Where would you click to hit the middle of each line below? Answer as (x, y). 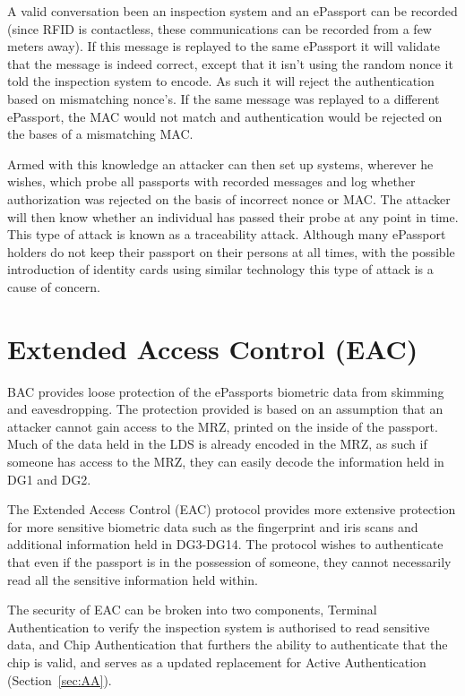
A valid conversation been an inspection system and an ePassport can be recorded (232, 11)
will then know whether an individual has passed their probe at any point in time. (233, 216)
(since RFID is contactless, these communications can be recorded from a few (220, 28)
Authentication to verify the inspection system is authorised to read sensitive (219, 627)
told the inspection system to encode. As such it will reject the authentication (221, 81)
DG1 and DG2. (49, 479)
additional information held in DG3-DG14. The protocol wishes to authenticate (225, 544)
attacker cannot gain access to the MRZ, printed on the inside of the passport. (223, 426)
